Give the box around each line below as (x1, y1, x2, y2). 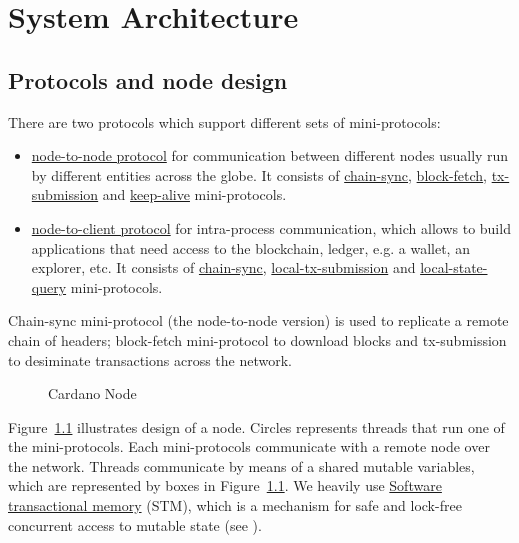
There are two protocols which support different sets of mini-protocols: (8, 111, 441, 132)
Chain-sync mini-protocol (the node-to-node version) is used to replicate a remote (8, 310, 509, 331)
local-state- (420, 257, 488, 278)
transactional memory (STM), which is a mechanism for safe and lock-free (8, 495, 462, 516)
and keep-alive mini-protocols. (102, 184, 287, 205)
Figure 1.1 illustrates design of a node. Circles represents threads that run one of (8, 416, 505, 437)
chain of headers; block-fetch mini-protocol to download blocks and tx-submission (8, 329, 507, 350)
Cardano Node (48, 383, 137, 404)
